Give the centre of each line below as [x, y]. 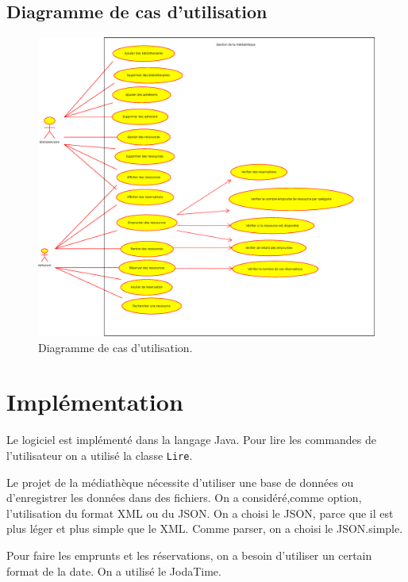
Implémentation [95, 402]
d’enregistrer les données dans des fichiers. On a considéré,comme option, [184, 498]
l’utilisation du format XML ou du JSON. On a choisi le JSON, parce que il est [200, 513]
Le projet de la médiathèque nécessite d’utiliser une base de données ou [180, 482]
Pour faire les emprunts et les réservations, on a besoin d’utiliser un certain [189, 555]
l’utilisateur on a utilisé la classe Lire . [100, 455]
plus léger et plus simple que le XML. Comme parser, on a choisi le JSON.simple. [205, 528]
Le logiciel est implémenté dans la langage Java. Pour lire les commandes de [192, 440]
